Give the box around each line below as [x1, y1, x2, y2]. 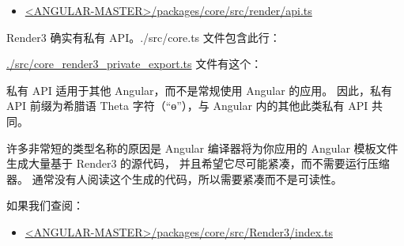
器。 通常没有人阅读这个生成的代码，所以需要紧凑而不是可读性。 [6, 170, 342, 187]
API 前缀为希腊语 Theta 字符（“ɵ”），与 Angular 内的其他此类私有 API [6, 97, 368, 114]
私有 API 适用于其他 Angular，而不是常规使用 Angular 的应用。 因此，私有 [6, 81, 392, 98]
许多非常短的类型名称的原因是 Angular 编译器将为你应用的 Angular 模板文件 [6, 139, 398, 156]
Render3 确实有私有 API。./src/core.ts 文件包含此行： [6, 28, 281, 45]
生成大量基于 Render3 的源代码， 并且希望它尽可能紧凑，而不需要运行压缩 [6, 155, 390, 172]
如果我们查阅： [6, 197, 84, 214]
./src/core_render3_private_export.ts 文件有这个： [6, 55, 262, 72]
